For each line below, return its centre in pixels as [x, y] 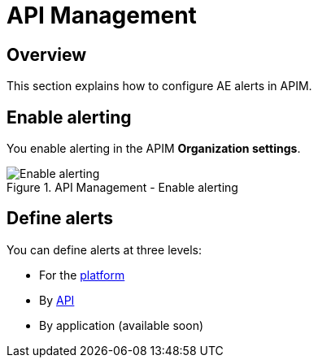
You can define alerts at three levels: [104, 249]
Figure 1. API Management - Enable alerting [122, 188]
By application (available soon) [122, 325]
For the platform [82, 275]
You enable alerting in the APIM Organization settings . [154, 149]
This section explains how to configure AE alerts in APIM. [159, 86]
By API [57, 300]
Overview [47, 54]
